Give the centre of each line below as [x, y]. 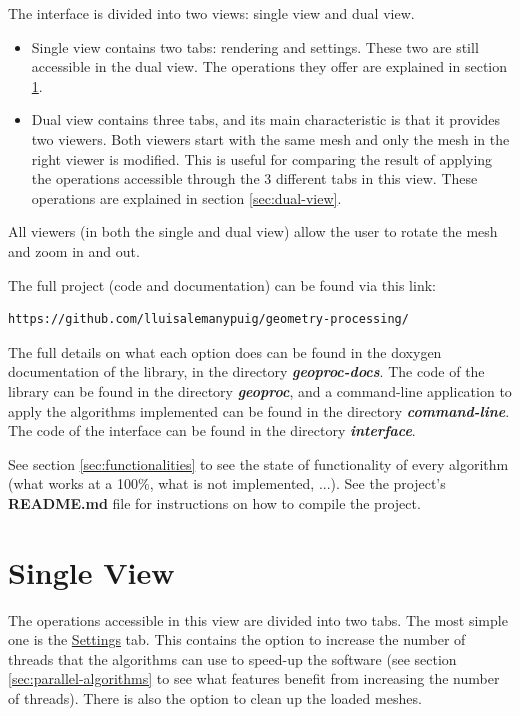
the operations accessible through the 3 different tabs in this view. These [254, 178]
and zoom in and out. [74, 250]
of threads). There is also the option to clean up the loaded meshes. [215, 697]
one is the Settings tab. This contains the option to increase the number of [237, 639]
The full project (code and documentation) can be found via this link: [222, 284]
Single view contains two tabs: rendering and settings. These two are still [255, 46]
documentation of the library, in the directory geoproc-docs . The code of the [246, 371]
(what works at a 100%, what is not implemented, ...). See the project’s [227, 483]
